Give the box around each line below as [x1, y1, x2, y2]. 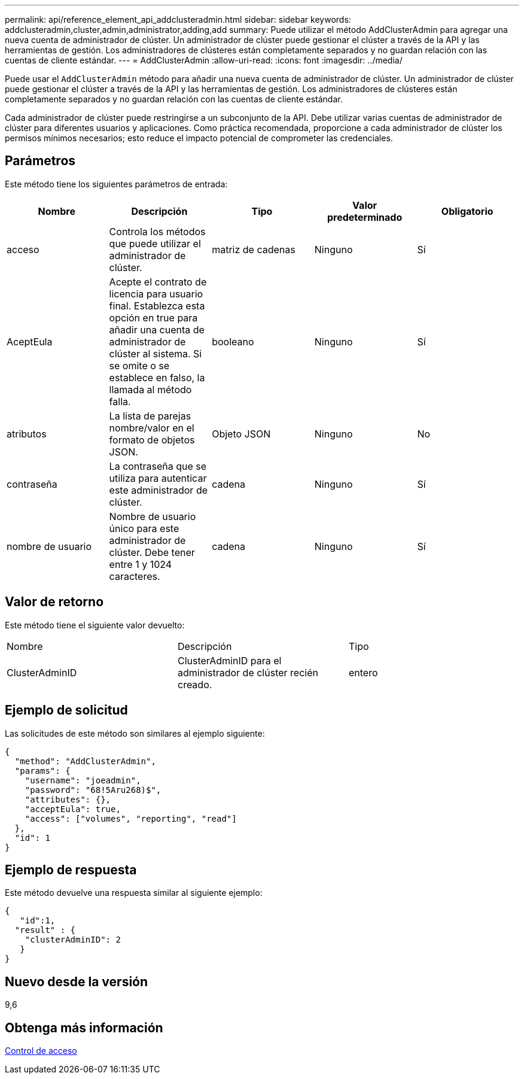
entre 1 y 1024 [109, 558, 172, 570]
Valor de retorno [5, 594, 104, 610]
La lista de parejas [109, 409, 191, 422]
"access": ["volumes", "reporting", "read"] [25, 813, 237, 823]
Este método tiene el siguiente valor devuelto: [5, 619, 185, 630]
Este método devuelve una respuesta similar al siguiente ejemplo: [5, 887, 263, 898]
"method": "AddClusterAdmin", [14, 756, 156, 766]
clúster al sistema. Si [109, 347, 202, 360]
